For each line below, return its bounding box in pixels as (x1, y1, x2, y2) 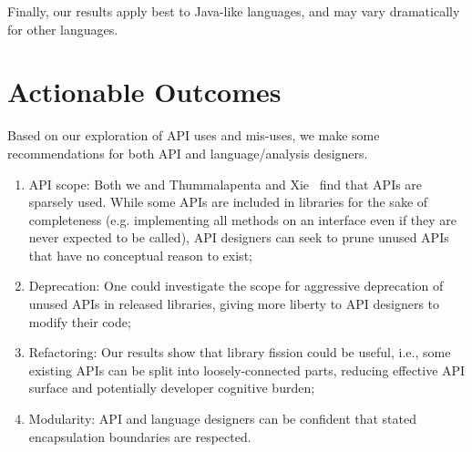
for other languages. (7, 19, 118, 38)
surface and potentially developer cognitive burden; (28, 378, 315, 397)
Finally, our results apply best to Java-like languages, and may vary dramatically (7, 2, 460, 20)
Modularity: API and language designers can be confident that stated (28, 409, 417, 428)
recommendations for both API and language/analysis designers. (7, 143, 368, 162)
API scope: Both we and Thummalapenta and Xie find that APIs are (28, 174, 423, 193)
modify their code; (28, 312, 131, 331)
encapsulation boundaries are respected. (28, 426, 251, 446)
